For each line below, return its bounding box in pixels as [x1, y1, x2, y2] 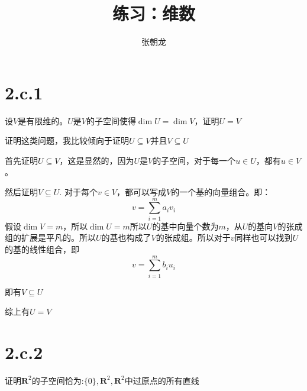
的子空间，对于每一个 [153, 154, 236, 166]
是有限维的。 [18, 114, 68, 127]
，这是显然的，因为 [59, 154, 134, 166]
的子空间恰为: [31, 374, 84, 386]
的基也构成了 [101, 231, 151, 244]
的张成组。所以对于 [156, 231, 231, 244]
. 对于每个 [59, 186, 98, 198]
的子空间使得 [86, 114, 136, 127]
